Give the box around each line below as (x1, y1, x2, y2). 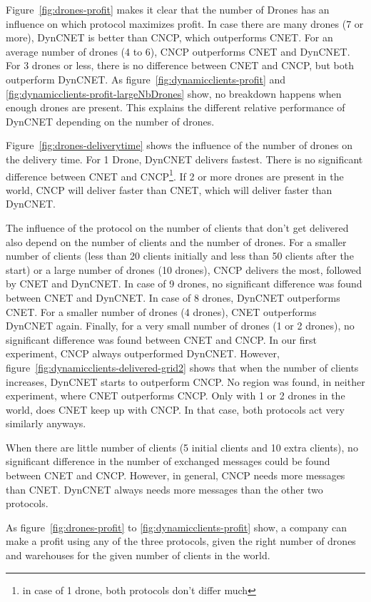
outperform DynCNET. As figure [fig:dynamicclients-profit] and (6, 71, 286, 86)
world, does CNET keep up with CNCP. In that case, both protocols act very (6, 402, 345, 417)
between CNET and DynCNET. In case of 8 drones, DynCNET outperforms (6, 290, 340, 305)
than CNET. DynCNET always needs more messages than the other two (6, 481, 323, 496)
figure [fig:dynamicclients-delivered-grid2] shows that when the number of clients (6, 359, 359, 374)
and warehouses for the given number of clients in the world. (6, 548, 270, 563)
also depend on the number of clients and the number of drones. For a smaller (6, 234, 347, 249)
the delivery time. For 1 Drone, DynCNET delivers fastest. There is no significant (6, 151, 363, 166)
